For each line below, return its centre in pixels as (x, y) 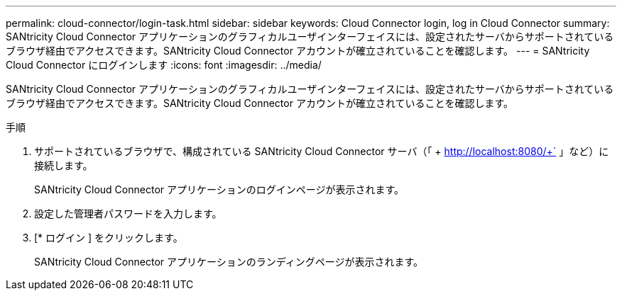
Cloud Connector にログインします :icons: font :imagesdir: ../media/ (164, 65)
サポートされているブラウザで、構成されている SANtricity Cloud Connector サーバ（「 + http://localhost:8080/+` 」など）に (322, 151)
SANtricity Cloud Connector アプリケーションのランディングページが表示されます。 (229, 262)
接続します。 (64, 165)
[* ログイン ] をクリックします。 (109, 238)
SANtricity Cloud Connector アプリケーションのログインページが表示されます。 (219, 189)
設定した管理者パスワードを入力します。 (128, 214)
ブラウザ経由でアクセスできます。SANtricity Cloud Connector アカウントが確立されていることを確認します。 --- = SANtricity (298, 51)
